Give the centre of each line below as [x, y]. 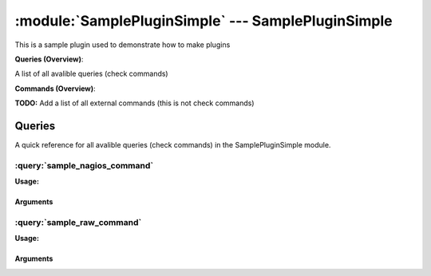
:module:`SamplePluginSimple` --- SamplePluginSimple [204, 21]
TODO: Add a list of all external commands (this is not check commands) [134, 103]
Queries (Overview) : [49, 59]
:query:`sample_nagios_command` [84, 165]
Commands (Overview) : [55, 89]
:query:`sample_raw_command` [78, 222]
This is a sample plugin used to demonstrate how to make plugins [123, 45]
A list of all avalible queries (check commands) [91, 74]
